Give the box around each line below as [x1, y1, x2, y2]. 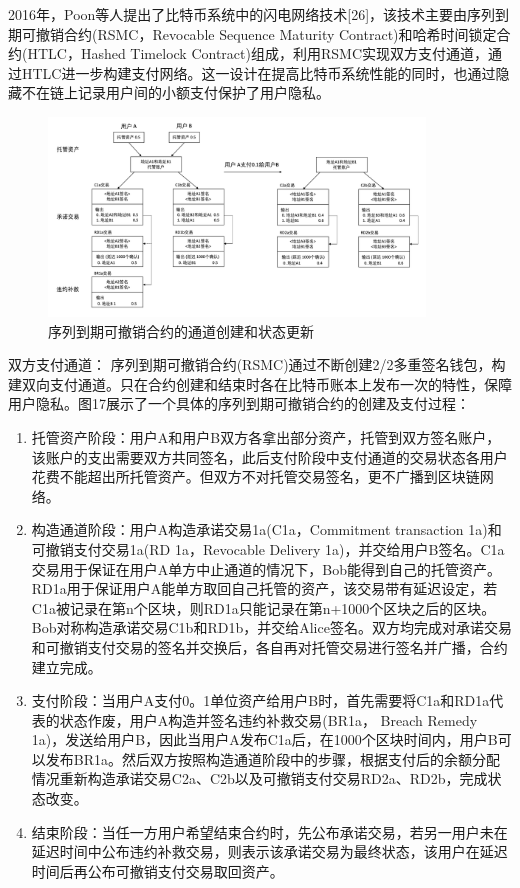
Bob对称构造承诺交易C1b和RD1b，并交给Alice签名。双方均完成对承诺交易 [31, 617, 512, 638]
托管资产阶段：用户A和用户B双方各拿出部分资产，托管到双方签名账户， [31, 426, 501, 447]
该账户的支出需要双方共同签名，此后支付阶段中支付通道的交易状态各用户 [31, 446, 508, 467]
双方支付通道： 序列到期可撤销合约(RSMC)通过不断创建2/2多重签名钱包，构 [8, 354, 506, 375]
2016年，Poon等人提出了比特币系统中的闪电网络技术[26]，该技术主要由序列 [8, 4, 496, 24]
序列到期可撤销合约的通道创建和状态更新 [48, 320, 314, 341]
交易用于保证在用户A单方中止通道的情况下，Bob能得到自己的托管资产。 [31, 558, 501, 579]
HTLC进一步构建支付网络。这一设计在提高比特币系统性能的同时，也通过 [21, 62, 496, 83]
